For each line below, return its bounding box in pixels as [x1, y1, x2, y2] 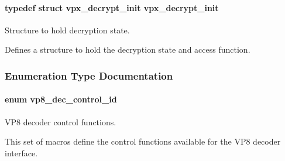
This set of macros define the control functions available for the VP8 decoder [5, 135, 281, 148]
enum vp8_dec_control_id [5, 93, 117, 105]
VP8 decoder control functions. [5, 115, 116, 128]
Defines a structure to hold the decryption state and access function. [5, 43, 250, 56]
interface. [5, 146, 38, 159]
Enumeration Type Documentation [5, 68, 173, 83]
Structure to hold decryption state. [5, 23, 130, 36]
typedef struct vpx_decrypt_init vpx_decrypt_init [5, 1, 219, 13]
